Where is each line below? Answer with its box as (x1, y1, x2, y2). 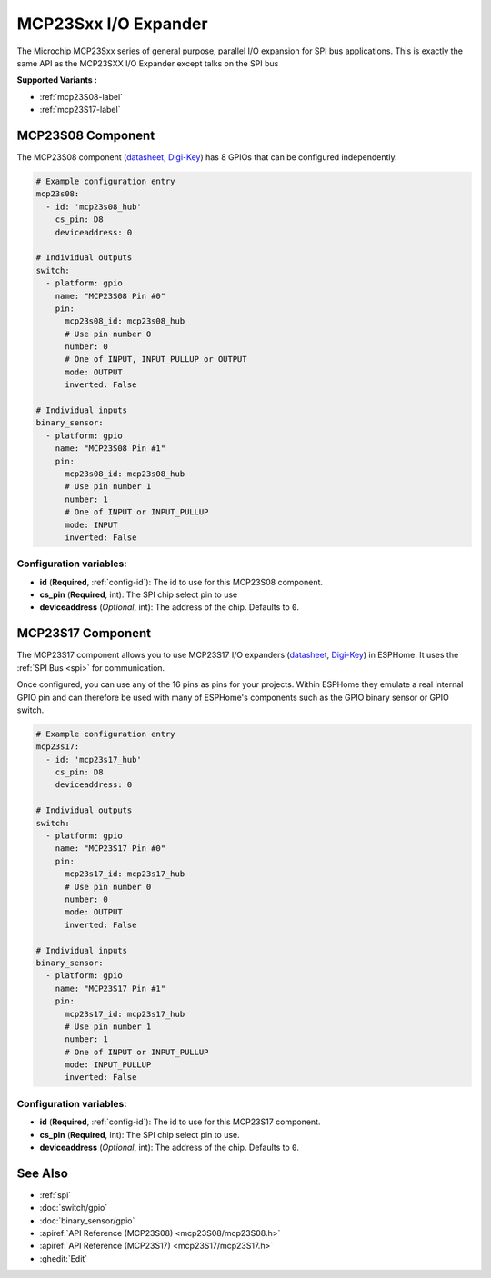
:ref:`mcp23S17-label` (39, 105, 121, 115)
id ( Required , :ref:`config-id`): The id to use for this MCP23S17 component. (39, 1116, 321, 1127)
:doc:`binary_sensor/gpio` (39, 1214, 135, 1226)
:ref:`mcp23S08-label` (39, 91, 123, 102)
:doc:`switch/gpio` (39, 1203, 108, 1213)
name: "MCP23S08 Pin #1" (55, 444, 166, 454)
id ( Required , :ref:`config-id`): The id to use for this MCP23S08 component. (39, 576, 323, 587)
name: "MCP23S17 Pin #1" (55, 983, 166, 993)
